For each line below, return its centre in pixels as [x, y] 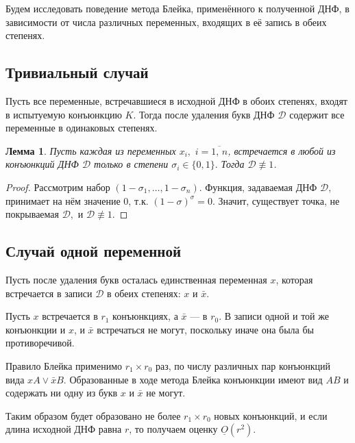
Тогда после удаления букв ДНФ [207, 114]
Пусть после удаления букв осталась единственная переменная [136, 279]
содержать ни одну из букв [62, 393]
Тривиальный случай [77, 72]
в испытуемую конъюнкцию [64, 114]
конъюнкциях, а [145, 316]
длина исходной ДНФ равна [64, 429]
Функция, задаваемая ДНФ [261, 187]
